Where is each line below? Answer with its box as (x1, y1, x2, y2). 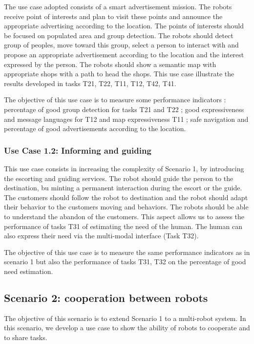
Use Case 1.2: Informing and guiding (4, 144, 151, 156)
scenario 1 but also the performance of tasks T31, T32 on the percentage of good (4, 256, 246, 267)
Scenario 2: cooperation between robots (4, 290, 208, 305)
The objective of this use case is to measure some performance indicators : (4, 94, 226, 105)
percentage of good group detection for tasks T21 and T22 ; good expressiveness (4, 104, 244, 114)
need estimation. (4, 266, 53, 276)
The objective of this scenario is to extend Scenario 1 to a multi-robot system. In (4, 313, 246, 323)
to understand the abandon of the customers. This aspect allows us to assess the (4, 211, 245, 221)
